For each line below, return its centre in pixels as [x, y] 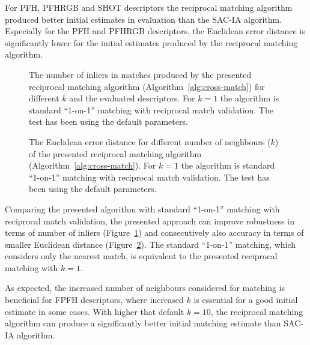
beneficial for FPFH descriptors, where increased [94, 300]
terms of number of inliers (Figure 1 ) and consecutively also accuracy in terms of [154, 232]
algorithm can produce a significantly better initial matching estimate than [143, 323]
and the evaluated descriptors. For [132, 98]
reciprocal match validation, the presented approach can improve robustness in [150, 220]
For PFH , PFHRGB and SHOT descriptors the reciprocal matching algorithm [149, 7]
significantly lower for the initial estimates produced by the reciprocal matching [151, 42]
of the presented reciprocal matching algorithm [115, 153]
